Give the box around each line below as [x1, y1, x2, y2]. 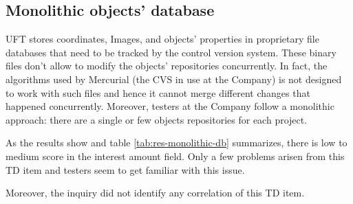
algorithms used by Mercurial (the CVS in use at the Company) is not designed [6, 71, 342, 86]
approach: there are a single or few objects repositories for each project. [6, 112, 308, 126]
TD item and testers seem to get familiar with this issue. [6, 162, 245, 177]
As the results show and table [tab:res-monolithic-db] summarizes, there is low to [6, 135, 347, 150]
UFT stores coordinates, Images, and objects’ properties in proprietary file [6, 32, 319, 46]
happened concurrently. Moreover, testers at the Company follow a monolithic [6, 99, 334, 113]
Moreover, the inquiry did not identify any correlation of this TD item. [6, 185, 305, 200]
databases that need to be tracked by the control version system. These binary [6, 45, 336, 59]
